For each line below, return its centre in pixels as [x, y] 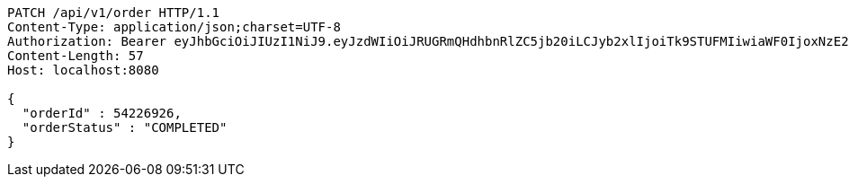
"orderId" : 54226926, [102, 113]
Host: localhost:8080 [83, 70]
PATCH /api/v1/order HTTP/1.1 [114, 13]
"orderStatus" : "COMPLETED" [125, 127]
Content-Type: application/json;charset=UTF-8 [174, 27]
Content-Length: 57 [76, 56]
